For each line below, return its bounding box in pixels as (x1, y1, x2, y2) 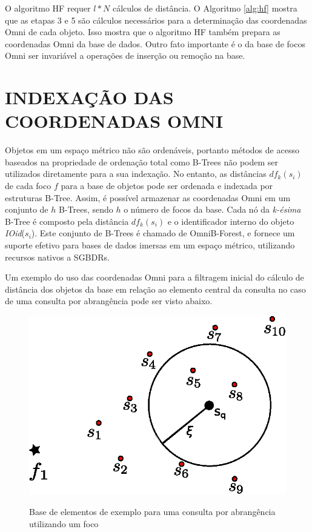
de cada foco (5, 179, 51, 192)
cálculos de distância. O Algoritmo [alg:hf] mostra (112, 2, 297, 14)
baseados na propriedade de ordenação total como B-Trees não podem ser (5, 155, 278, 168)
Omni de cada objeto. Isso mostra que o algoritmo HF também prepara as (5, 25, 280, 38)
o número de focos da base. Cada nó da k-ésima (124, 203, 301, 216)
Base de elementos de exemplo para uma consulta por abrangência (29, 505, 276, 518)
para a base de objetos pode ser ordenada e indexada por (61, 179, 273, 192)
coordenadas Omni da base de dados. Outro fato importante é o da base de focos (5, 37, 305, 50)
